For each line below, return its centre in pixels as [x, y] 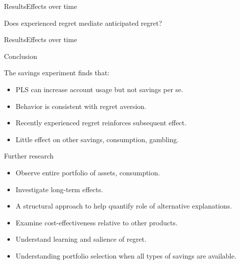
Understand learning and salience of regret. [81, 239]
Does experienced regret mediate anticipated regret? [83, 23]
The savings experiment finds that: [57, 73]
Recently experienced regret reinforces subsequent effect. [101, 123]
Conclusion [21, 56]
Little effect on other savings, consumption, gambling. [97, 139]
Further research [29, 156]
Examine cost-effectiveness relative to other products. [96, 222]
